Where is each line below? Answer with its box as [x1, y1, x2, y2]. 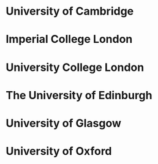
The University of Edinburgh [6, 88, 152, 102]
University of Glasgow [6, 116, 122, 130]
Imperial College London [6, 32, 133, 47]
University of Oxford [6, 144, 112, 158]
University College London [6, 60, 145, 74]
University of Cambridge [6, 4, 134, 18]
